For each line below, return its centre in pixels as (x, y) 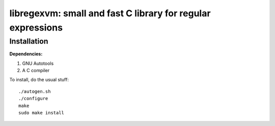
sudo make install (42, 113)
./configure (33, 99)
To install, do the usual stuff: (39, 80)
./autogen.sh (35, 91)
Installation (29, 41)
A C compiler (36, 70)
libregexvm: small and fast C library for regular (110, 13)
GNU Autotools (38, 63)
